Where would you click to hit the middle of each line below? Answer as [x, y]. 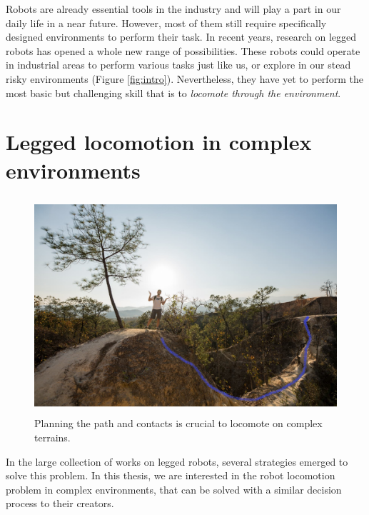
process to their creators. [60, 503]
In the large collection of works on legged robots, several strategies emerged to [177, 461]
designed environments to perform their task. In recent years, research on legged [181, 37]
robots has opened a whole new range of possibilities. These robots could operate [183, 50]
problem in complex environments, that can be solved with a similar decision [174, 489]
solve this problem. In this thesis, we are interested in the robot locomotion [171, 475]
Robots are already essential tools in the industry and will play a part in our [173, 9]
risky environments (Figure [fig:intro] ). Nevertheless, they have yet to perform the [184, 78]
